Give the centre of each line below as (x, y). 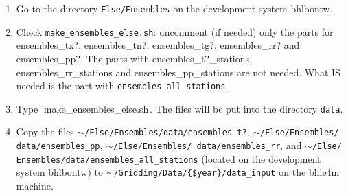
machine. (35, 186)
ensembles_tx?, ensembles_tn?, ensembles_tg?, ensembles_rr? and (158, 45)
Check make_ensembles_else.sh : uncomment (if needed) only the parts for (175, 31)
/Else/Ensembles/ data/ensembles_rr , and (207, 145)
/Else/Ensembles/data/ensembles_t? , (167, 131)
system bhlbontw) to (59, 172)
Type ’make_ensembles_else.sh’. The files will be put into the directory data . (179, 108)
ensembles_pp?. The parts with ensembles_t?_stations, (134, 58)
